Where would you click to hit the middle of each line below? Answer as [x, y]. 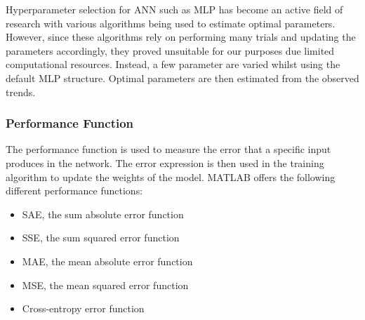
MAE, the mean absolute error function [107, 261]
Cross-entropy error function [83, 308]
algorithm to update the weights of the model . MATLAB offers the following [171, 176]
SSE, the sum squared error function [101, 238]
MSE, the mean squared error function [105, 285]
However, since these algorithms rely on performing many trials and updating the [181, 37]
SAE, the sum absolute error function [103, 214]
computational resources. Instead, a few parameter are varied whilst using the [173, 64]
